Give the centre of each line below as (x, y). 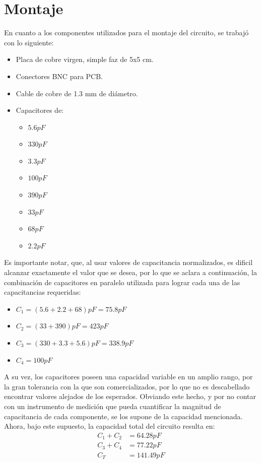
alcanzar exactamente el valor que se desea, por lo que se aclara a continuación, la (130, 272)
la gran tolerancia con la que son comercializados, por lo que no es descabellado (127, 386)
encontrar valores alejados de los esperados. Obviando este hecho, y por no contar (130, 396)
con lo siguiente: (29, 42)
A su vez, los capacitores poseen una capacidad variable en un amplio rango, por (128, 377)
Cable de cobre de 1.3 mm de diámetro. (77, 93)
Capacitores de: (40, 110)
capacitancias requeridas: (43, 292)
